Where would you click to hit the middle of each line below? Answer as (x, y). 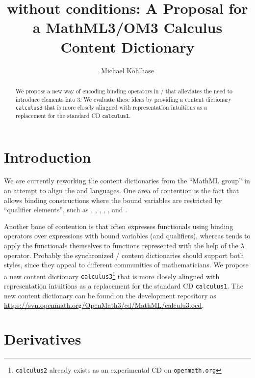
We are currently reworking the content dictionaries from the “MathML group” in (127, 181)
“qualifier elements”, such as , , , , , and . (66, 210)
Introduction (48, 157)
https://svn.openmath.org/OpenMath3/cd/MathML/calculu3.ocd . (104, 305)
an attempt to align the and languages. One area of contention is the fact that (122, 190)
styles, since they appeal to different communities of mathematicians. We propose (126, 265)
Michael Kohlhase (127, 70)
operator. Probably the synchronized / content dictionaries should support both (124, 255)
